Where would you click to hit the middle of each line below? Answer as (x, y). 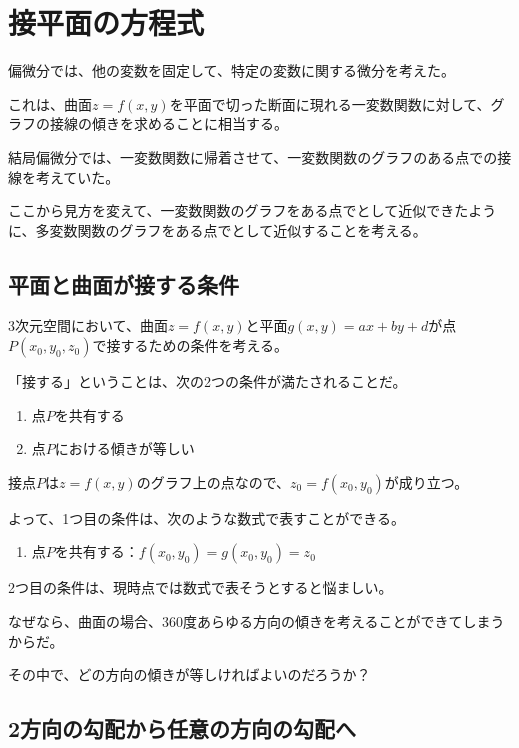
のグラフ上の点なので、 (213, 481)
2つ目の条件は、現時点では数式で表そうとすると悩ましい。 (200, 587)
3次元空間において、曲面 (88, 325)
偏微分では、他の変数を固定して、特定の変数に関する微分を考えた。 (231, 70)
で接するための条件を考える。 (190, 345)
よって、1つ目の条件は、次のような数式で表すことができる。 (206, 517)
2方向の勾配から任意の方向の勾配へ (182, 728)
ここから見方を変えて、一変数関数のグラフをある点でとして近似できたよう (252, 210)
